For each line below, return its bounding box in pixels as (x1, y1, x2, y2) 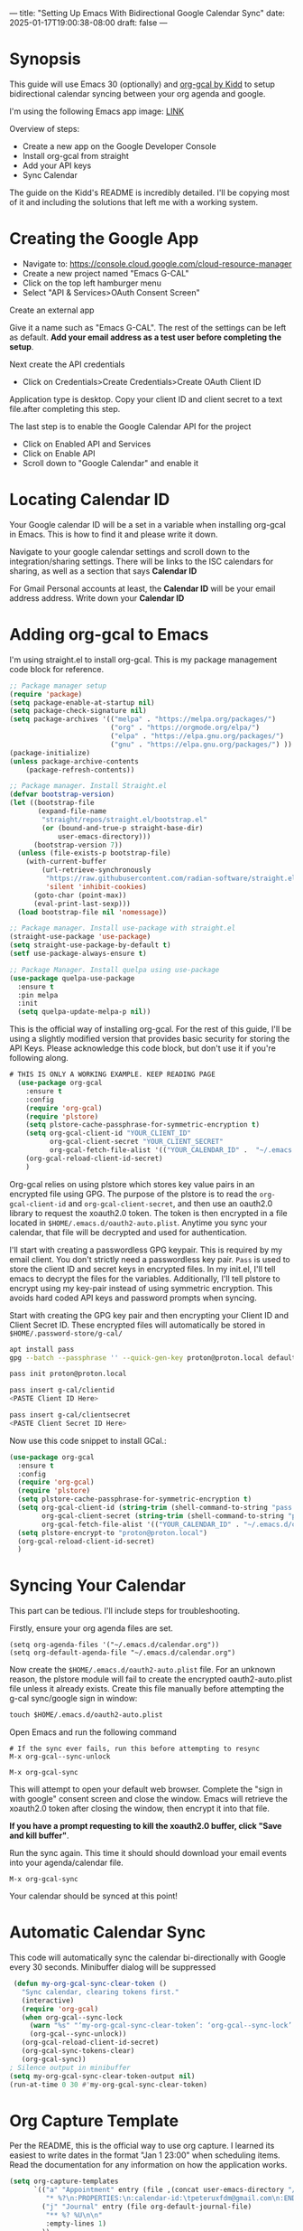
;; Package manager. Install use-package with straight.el (9, 923, 236, 933)
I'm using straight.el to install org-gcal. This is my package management (9, 654, 278, 665)
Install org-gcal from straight (22, 150, 129, 161)
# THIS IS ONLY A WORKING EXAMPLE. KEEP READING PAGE (9, 1070, 216, 1079)
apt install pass (9, 1345, 75, 1354)
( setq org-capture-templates (9, 2177, 119, 2186)
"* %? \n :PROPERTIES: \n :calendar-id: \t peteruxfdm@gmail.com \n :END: (45, 2194, 300, 2203)
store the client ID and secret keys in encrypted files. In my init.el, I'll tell (9, 1263, 276, 1274)
